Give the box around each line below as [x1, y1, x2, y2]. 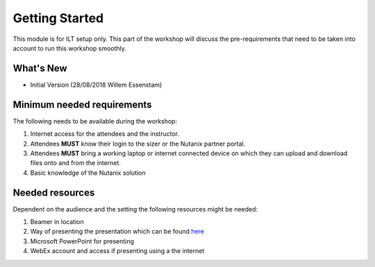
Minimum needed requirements [12, 98, 152, 110]
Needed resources [12, 187, 95, 198]
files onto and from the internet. [30, 159, 122, 167]
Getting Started [12, 10, 104, 26]
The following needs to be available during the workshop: [12, 117, 177, 125]
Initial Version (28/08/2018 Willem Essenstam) [30, 80, 162, 89]
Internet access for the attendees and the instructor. [30, 130, 180, 138]
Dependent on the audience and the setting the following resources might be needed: [12, 205, 258, 213]
